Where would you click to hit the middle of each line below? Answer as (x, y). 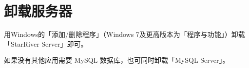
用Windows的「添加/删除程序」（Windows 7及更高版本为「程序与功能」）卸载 (124, 34)
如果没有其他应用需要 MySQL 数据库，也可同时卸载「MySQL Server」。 (117, 60)
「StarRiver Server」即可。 (46, 43)
